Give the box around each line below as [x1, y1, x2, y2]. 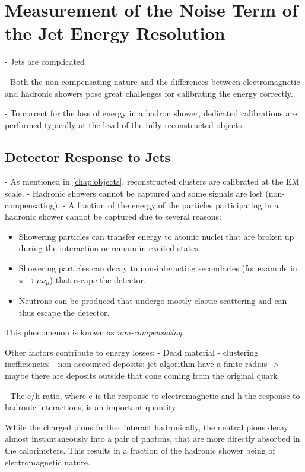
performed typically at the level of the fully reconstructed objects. [5, 118, 244, 131]
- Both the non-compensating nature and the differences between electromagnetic [5, 75, 300, 87]
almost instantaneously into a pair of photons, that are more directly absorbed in [5, 432, 300, 445]
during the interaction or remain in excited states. [18, 242, 201, 254]
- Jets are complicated [5, 55, 85, 68]
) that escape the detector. [49, 273, 146, 286]
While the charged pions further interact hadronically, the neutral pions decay [5, 420, 289, 433]
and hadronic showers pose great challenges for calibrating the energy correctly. [5, 87, 293, 99]
